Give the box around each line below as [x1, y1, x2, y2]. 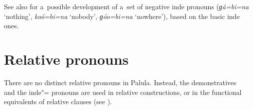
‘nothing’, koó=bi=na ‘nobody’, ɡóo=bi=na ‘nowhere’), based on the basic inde [4, 11, 240, 21]
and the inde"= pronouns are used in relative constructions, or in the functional [4, 87, 242, 97]
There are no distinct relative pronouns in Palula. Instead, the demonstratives [4, 77, 236, 87]
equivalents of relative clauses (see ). [4, 96, 112, 107]
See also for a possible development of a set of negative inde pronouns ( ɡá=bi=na [4, 1, 249, 11]
